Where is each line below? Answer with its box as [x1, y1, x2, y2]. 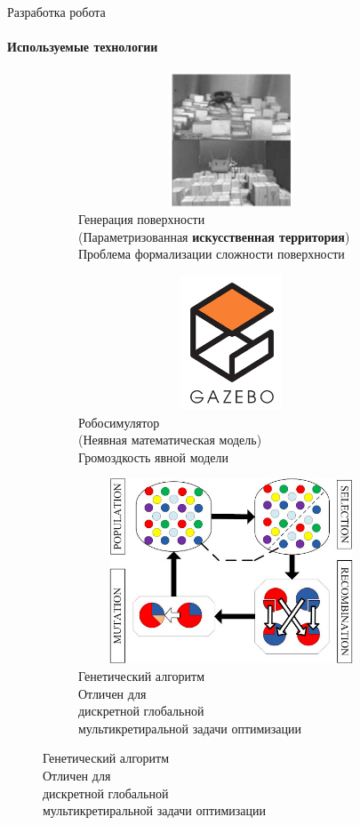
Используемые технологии [7, 37, 158, 56]
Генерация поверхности [78, 210, 205, 228]
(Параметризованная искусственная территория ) [78, 227, 350, 245]
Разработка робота [7, 3, 106, 20]
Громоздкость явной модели [78, 447, 228, 466]
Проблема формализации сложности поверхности [78, 244, 345, 263]
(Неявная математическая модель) [78, 430, 262, 449]
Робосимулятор [78, 412, 160, 431]
